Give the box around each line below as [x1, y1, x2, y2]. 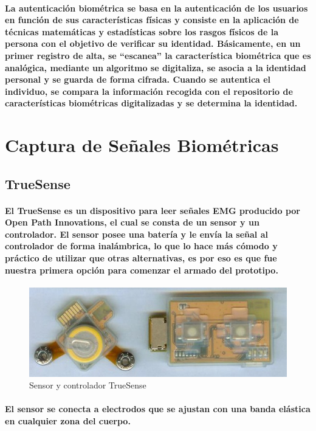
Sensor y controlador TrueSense [29, 379, 146, 391]
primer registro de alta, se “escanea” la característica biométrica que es [5, 49, 311, 61]
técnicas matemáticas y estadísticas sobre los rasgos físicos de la [5, 25, 279, 38]
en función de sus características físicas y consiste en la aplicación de [5, 13, 299, 26]
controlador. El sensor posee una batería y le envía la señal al [5, 227, 268, 240]
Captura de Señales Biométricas [5, 133, 279, 157]
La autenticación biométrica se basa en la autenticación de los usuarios [5, 1, 308, 14]
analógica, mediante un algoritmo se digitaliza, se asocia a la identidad [5, 61, 306, 74]
